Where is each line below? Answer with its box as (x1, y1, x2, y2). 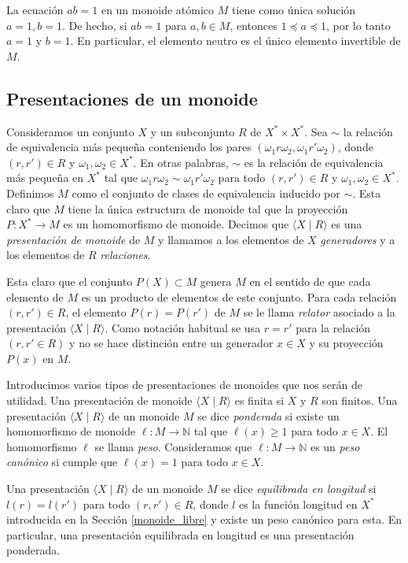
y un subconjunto (150, 123, 235, 139)
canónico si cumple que (6, 454, 118, 470)
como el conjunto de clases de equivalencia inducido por (72, 184, 340, 201)
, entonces (230, 17, 278, 33)
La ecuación (6, 2, 64, 17)
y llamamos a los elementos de (158, 231, 304, 247)
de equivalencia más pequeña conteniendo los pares (6, 139, 252, 155)
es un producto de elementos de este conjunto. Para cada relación (81, 288, 397, 305)
